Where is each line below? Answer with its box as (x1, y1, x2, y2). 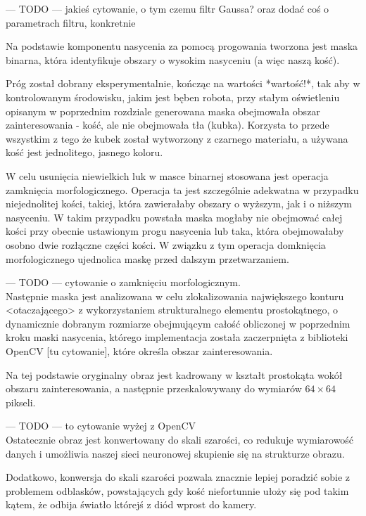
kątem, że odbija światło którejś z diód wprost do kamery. (6, 497, 257, 512)
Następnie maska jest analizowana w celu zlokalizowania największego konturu (6, 288, 344, 303)
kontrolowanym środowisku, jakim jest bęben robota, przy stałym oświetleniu (6, 89, 340, 104)
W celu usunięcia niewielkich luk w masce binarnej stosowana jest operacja (6, 168, 329, 183)
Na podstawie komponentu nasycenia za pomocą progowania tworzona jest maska (6, 39, 358, 53)
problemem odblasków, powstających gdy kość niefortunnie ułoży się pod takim (6, 483, 349, 498)
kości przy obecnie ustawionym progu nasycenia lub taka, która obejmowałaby (6, 224, 344, 238)
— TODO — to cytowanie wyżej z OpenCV (6, 418, 196, 433)
